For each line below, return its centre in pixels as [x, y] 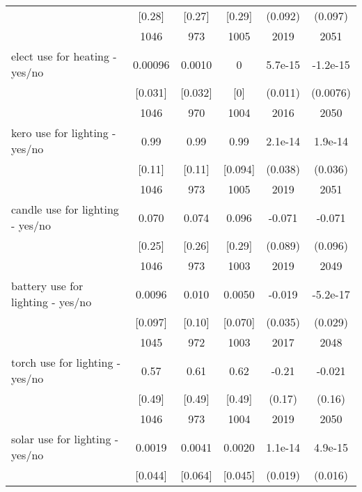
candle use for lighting [65, 209]
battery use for [47, 286]
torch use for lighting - [66, 362]
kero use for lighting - [64, 133]
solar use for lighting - [65, 439]
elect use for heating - [64, 56]
